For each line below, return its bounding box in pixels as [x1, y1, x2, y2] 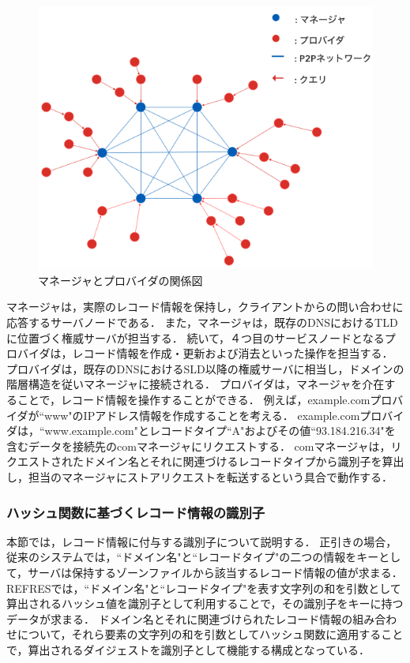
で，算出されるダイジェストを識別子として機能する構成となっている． [6, 641, 370, 657]
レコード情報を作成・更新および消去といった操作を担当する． [72, 345, 393, 361]
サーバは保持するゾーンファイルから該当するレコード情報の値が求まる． [28, 564, 403, 581]
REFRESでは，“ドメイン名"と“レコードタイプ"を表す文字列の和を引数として [6, 579, 401, 596]
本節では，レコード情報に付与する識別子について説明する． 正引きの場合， [6, 533, 397, 549]
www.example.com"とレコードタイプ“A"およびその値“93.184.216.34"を [44, 422, 396, 439]
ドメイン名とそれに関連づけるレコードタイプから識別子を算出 [83, 453, 404, 470]
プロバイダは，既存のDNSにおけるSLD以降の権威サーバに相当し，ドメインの [6, 360, 404, 376]
